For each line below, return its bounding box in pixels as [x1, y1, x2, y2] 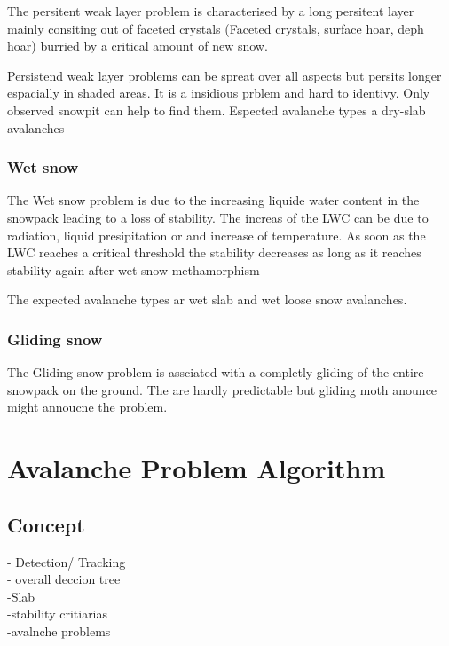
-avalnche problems [7, 621, 111, 640]
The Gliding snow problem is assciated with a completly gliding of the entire [7, 363, 424, 382]
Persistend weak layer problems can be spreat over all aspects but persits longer [7, 66, 442, 84]
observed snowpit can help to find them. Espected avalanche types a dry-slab [7, 100, 426, 119]
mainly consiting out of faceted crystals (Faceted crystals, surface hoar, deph [7, 19, 424, 37]
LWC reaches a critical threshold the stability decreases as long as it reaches [7, 243, 421, 262]
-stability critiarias [7, 604, 108, 623]
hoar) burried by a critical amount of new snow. [7, 36, 268, 55]
